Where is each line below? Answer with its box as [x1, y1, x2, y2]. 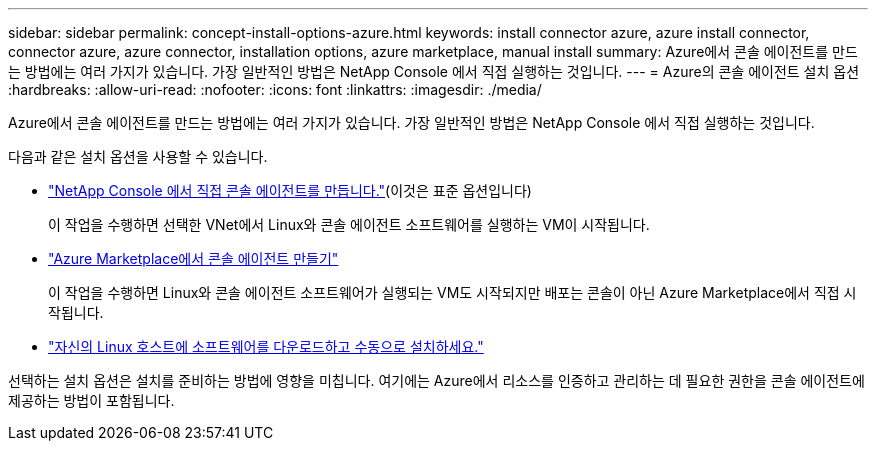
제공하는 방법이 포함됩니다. [8, 392, 175, 409]
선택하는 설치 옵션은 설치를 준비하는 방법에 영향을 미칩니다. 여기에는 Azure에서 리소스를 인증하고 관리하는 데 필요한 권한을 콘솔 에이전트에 [8, 372, 865, 389]
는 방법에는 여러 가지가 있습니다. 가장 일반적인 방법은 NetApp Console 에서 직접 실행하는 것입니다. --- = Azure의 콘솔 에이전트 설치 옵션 [8, 63, 860, 80]
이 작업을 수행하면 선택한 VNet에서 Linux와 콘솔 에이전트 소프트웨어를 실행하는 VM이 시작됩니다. [48, 216, 650, 233]
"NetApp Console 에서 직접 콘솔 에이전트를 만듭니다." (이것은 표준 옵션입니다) [48, 182, 532, 199]
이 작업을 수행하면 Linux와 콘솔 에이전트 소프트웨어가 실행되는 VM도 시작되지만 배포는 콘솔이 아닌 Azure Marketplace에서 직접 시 [48, 284, 857, 301]
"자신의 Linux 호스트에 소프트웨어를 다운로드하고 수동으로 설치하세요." [48, 338, 484, 355]
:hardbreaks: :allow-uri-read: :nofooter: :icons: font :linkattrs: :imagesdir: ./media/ [8, 81, 542, 98]
